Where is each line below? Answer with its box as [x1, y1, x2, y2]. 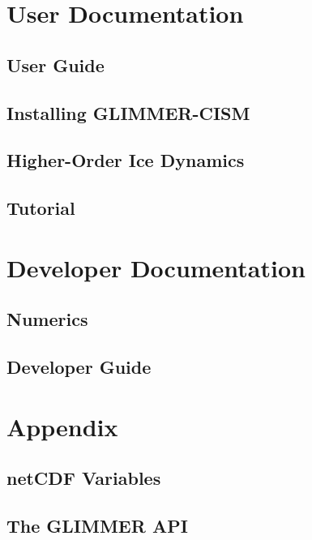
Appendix [6, 409, 118, 443]
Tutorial [6, 195, 75, 221]
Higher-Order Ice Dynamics [6, 148, 245, 173]
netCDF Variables [6, 465, 161, 491]
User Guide [6, 52, 105, 77]
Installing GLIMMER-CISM [6, 100, 250, 125]
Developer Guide [6, 354, 152, 379]
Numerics [6, 306, 88, 332]
